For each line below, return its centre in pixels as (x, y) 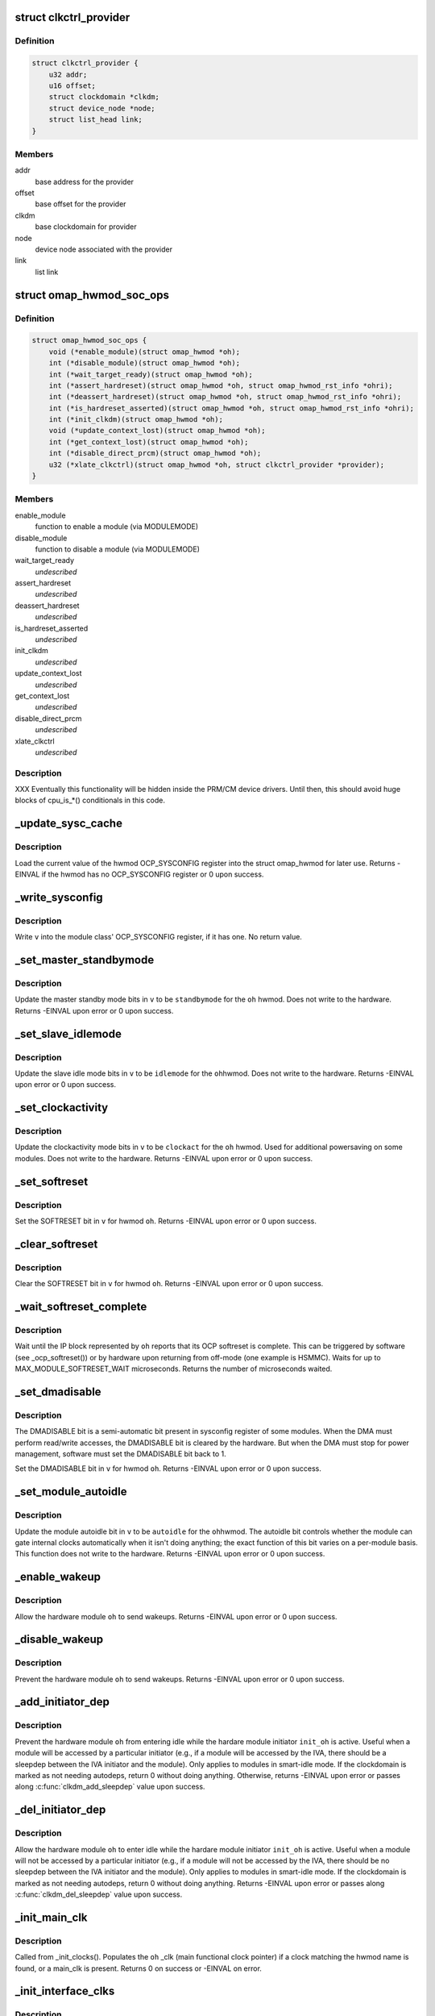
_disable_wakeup (59, 1640)
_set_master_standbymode (85, 960)
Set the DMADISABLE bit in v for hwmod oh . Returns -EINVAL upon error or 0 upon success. (168, 1468)
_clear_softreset (56, 1244)
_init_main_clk (51, 1917)
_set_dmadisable (58, 1391)
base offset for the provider (81, 204)
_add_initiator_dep (62, 1702)
